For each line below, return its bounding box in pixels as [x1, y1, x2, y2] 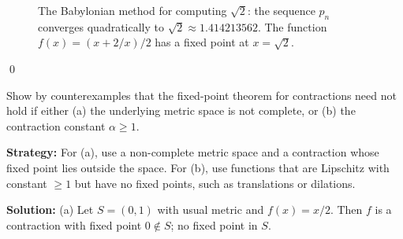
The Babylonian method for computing [38, 2, 227, 18]
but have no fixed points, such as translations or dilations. [74, 175, 356, 191]
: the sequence [247, 2, 315, 18]
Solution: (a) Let [6, 201, 94, 218]
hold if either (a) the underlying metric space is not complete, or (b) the [6, 102, 356, 119]
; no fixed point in [170, 216, 258, 233]
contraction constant [6, 117, 106, 134]
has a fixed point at [155, 34, 249, 50]
